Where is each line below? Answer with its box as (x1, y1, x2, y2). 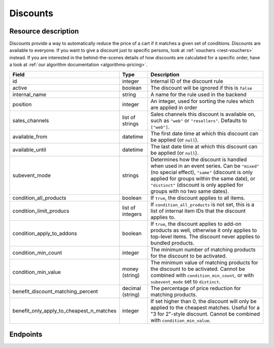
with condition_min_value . (150, 317, 211, 324)
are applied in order (150, 104, 197, 111)
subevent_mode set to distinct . (150, 278, 221, 285)
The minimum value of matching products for (150, 259, 258, 266)
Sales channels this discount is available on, (150, 111, 256, 118)
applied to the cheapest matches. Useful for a (150, 304, 260, 311)
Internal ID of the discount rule (150, 78, 223, 85)
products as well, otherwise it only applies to (150, 226, 257, 233)
